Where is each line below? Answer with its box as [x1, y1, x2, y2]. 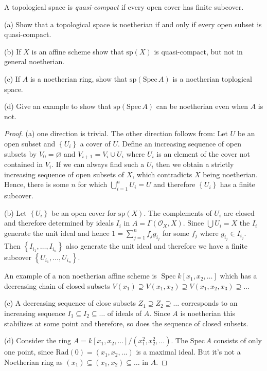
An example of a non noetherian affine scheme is [4, 270, 157, 281]
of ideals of [107, 307, 142, 318]
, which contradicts [132, 169, 192, 179]
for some [162, 227, 189, 238]
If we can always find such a [56, 158, 145, 169]
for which [78, 179, 108, 190]
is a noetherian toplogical [172, 73, 252, 84]
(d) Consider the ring [4, 335, 72, 346]
